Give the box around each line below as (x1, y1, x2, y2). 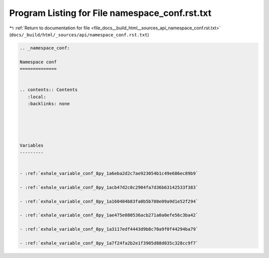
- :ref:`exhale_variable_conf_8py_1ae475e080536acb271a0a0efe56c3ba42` (19, 212, 199, 218)
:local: (27, 94, 46, 100)
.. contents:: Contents (19, 87, 78, 93)
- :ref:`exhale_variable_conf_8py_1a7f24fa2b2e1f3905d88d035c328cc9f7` (19, 240, 199, 246)
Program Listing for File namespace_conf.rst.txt (9, 7, 212, 18)
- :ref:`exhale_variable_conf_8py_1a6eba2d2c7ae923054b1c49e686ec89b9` (19, 170, 199, 176)
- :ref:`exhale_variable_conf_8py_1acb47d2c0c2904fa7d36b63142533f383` (19, 184, 199, 190)
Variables (19, 142, 44, 148)
